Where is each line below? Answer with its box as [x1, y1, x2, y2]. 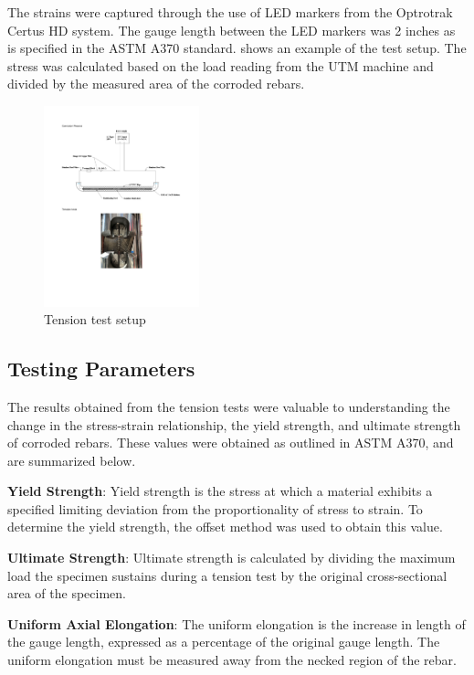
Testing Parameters [7, 354, 195, 383]
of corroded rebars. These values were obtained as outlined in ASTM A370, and [7, 433, 454, 452]
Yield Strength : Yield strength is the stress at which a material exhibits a [7, 481, 433, 501]
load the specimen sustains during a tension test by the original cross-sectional [7, 565, 448, 585]
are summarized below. [7, 450, 136, 469]
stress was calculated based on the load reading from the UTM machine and [7, 56, 434, 75]
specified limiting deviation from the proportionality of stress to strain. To [7, 499, 423, 518]
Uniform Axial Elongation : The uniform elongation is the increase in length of [7, 614, 466, 633]
